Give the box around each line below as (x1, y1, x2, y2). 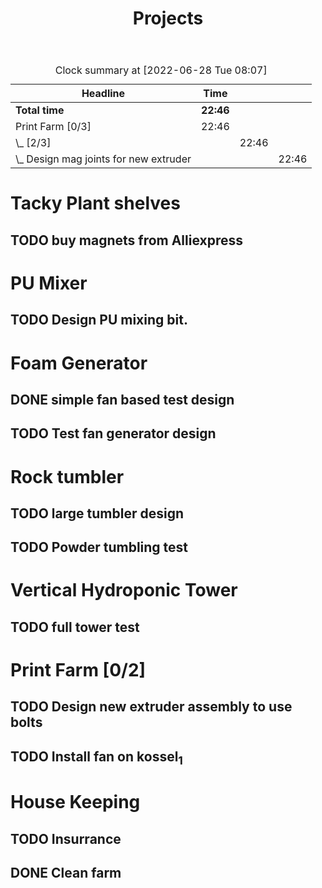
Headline (81, 87, 126, 101)
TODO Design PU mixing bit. (10, 312, 188, 329)
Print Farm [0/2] (10, 659, 147, 682)
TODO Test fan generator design (10, 425, 217, 442)
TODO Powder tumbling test (10, 539, 189, 556)
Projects (132, 7, 204, 30)
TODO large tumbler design (10, 505, 184, 522)
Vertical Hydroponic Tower (10, 579, 238, 602)
